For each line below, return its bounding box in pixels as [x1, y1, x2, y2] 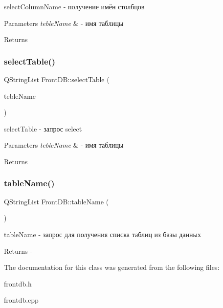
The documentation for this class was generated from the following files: [4, 262, 220, 272]
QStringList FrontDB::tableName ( [4, 196, 109, 206]
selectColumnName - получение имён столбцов [4, 1, 145, 11]
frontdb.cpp [4, 295, 39, 305]
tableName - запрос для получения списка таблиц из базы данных [4, 229, 201, 239]
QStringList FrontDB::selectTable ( [4, 74, 110, 84]
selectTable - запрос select [4, 123, 82, 133]
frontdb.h [4, 278, 32, 288]
